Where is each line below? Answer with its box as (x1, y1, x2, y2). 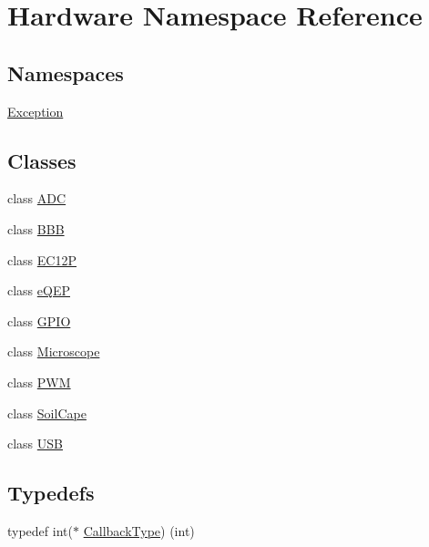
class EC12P (7, 250, 77, 269)
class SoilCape (7, 403, 87, 422)
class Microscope (7, 342, 100, 361)
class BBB (7, 219, 65, 238)
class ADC (7, 189, 66, 208)
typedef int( (7, 521, 73, 540)
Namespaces (7, 58, 124, 87)
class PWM (7, 372, 71, 391)
